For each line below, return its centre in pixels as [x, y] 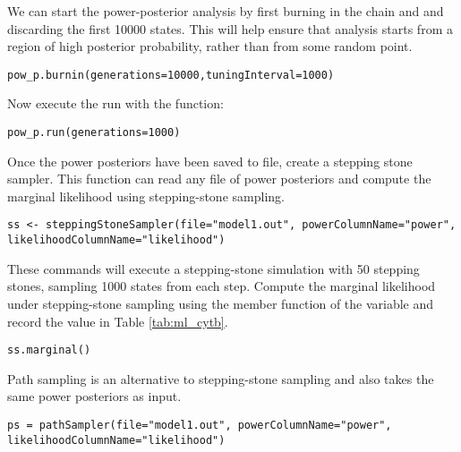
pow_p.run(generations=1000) [94, 133]
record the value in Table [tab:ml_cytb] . [118, 321]
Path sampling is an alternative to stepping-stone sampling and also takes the [221, 378]
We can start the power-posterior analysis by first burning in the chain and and [226, 11]
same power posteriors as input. [94, 396]
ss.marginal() [49, 350]
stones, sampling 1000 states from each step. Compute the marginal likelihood [222, 286]
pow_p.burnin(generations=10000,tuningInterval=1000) [171, 75]
